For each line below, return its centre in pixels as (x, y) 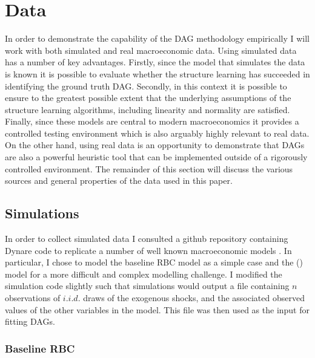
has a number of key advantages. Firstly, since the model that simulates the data (155, 62)
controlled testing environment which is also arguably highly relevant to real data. (157, 133)
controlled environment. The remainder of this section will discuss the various (149, 168)
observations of (33, 298)
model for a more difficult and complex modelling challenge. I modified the (144, 274)
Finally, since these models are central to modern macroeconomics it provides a (152, 121)
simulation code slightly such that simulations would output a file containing (147, 286)
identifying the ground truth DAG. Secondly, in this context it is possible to (146, 86)
